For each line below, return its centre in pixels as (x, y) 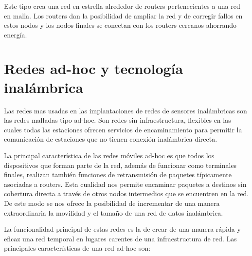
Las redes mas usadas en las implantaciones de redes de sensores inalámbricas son (126, 110)
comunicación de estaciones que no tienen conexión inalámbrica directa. (111, 139)
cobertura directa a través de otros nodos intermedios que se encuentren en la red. (126, 193)
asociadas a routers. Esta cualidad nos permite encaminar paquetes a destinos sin (125, 184)
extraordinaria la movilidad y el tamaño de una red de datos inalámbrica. (114, 212)
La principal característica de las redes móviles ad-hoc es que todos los (109, 155)
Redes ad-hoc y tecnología (94, 68)
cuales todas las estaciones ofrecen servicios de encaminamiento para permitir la (123, 129)
